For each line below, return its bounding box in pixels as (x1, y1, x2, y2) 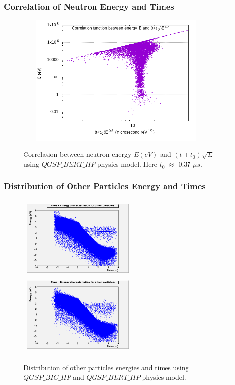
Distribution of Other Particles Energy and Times (4, 180, 206, 192)
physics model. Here (97, 159, 158, 169)
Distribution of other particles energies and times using (23, 362, 189, 372)
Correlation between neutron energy (23, 149, 132, 159)
